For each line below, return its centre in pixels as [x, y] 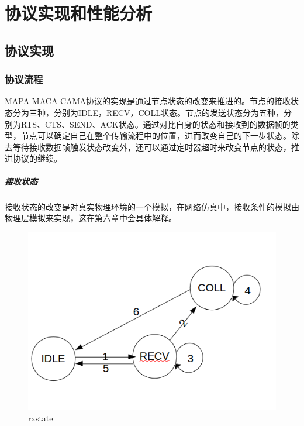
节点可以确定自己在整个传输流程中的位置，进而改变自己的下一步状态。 [156, 135]
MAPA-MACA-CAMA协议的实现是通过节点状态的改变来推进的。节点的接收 [148, 101]
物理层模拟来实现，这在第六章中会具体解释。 [91, 218]
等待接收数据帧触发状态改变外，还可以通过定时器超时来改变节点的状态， [152, 147]
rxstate [41, 418]
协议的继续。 [37, 158]
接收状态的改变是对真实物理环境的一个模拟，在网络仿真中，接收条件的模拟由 [152, 206]
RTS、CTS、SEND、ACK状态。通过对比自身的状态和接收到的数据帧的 [156, 124]
